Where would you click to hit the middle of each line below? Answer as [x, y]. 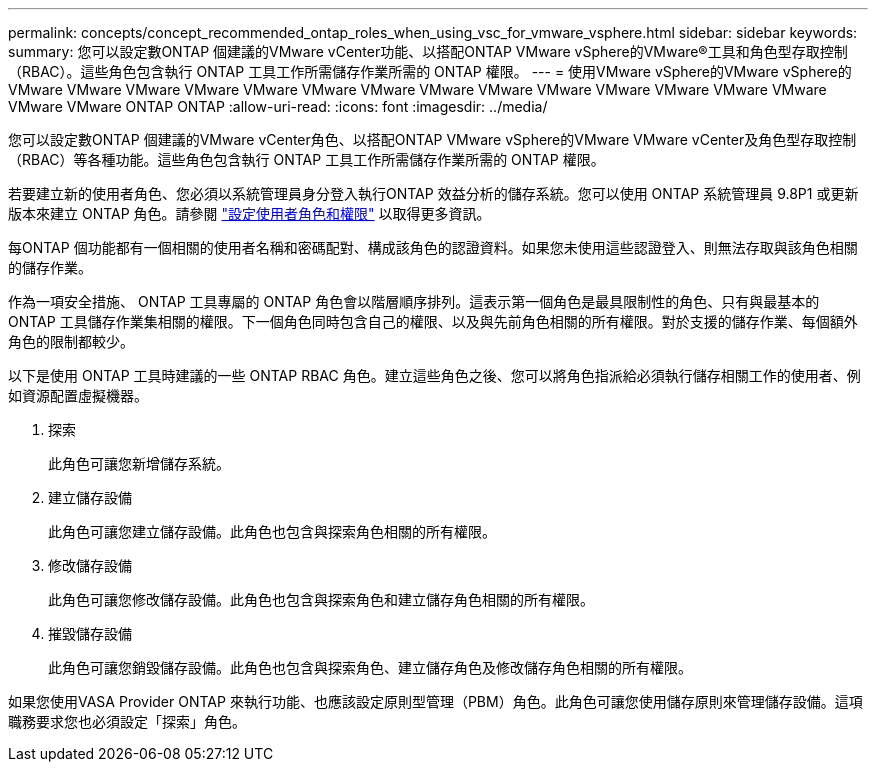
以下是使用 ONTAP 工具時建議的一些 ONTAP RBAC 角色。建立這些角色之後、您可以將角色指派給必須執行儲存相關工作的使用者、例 [434, 375]
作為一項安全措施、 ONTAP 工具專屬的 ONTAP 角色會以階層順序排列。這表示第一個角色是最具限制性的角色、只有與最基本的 [414, 301]
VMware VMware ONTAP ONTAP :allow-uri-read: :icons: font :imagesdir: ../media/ [278, 106]
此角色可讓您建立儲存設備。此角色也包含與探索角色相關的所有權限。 [272, 531]
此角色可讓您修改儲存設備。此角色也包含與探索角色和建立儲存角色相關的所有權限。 [321, 599]
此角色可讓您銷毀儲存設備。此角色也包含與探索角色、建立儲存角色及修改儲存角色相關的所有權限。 [370, 667]
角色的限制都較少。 [71, 341]
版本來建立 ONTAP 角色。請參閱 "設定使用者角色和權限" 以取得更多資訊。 [249, 213]
